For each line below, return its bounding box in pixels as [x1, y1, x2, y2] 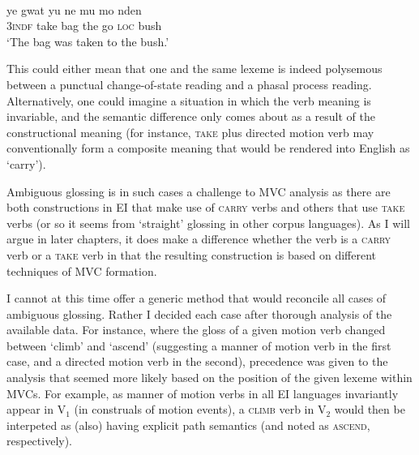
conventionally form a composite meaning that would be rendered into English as [6, 140, 410, 157]
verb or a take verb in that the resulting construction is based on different [6, 246, 377, 263]
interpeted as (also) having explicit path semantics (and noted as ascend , [6, 416, 370, 433]
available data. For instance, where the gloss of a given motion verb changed [6, 321, 386, 338]
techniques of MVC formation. [6, 262, 157, 279]
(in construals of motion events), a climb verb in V [74, 401, 327, 418]
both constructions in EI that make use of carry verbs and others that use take [6, 199, 405, 216]
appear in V [6, 401, 66, 418]
